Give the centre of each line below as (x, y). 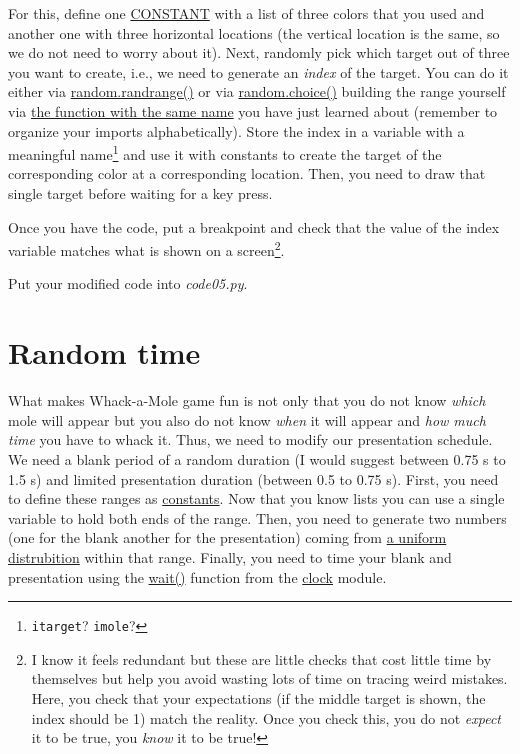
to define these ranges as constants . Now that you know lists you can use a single (256, 498)
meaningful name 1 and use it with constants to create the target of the (225, 152)
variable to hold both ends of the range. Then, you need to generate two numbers (257, 517)
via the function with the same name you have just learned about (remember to (253, 110)
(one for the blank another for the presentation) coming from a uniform (227, 537)
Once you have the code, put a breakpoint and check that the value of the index (254, 226)
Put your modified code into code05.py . (128, 283)
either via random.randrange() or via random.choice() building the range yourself (257, 91)
